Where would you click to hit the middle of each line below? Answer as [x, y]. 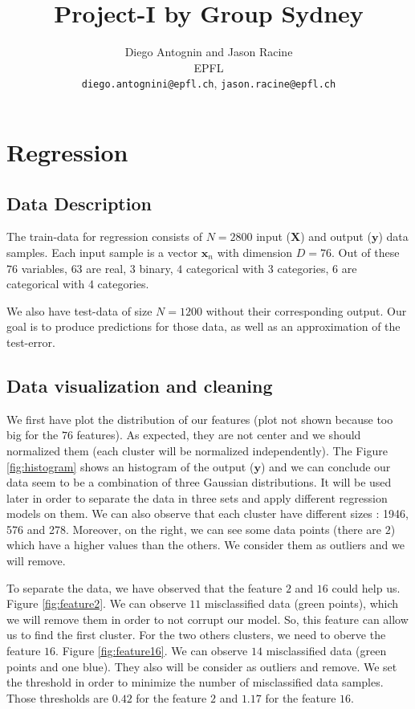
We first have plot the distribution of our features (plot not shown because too [200, 419]
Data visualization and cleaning [140, 385]
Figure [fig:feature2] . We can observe [96, 603]
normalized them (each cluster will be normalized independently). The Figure [197, 450]
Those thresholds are [58, 697]
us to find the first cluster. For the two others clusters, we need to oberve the [196, 635]
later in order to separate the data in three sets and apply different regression [197, 497]
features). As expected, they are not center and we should [219, 435]
